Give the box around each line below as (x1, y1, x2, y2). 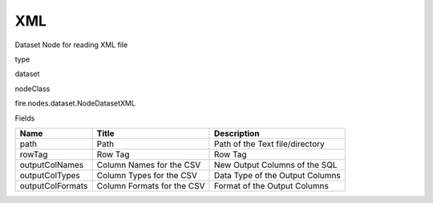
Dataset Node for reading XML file (14, 40, 128, 50)
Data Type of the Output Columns (213, 169, 341, 181)
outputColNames (19, 159, 84, 170)
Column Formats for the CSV (96, 180, 205, 191)
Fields (14, 113, 35, 123)
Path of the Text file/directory (213, 138, 325, 149)
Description (213, 128, 260, 139)
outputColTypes (19, 169, 80, 181)
